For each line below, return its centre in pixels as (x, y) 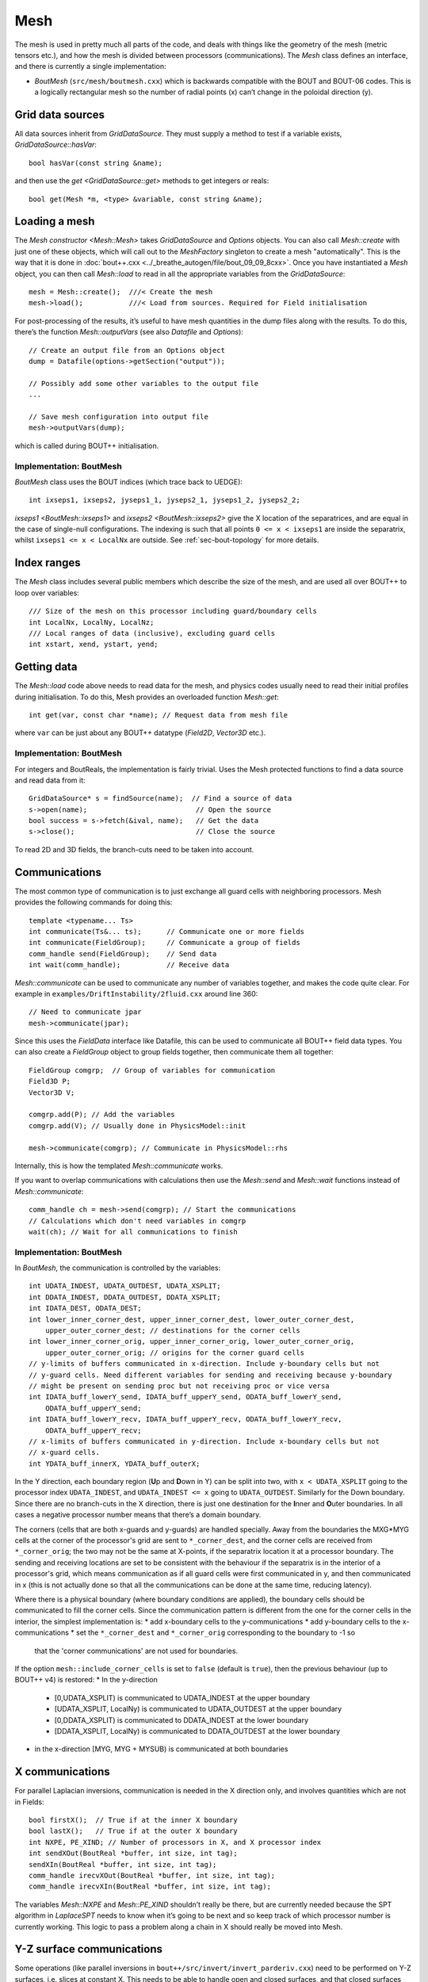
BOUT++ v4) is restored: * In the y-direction (86, 1680)
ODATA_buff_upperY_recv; (93, 1430)
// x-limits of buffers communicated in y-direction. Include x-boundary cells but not (204, 1441)
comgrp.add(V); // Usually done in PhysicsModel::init (138, 1125)
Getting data (46, 667)
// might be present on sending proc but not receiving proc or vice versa (179, 1386)
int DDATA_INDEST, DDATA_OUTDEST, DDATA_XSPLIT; (125, 1297)
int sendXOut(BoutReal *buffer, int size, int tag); (133, 1854)
